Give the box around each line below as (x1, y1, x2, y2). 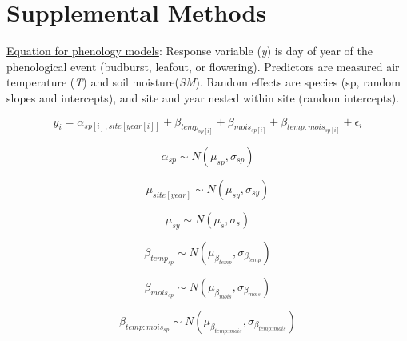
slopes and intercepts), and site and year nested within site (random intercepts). (6, 89, 400, 106)
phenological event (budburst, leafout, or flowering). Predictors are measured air (6, 58, 400, 74)
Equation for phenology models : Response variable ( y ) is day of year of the (6, 42, 373, 59)
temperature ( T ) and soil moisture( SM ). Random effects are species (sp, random (6, 74, 401, 90)
